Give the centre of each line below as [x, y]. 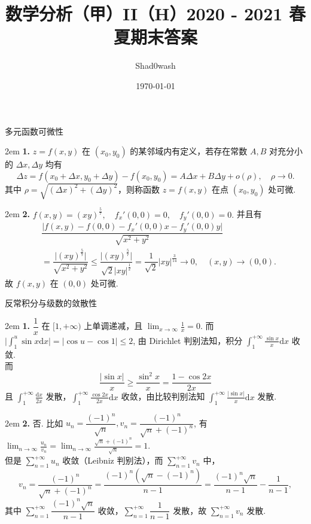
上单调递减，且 [113, 326]
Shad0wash [155, 65]
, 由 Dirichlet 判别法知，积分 [188, 340]
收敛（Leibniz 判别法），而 [113, 460]
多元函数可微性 [34, 131]
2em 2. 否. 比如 [34, 423]
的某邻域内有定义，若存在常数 [189, 151]
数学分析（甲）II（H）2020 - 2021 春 [155, 13]
